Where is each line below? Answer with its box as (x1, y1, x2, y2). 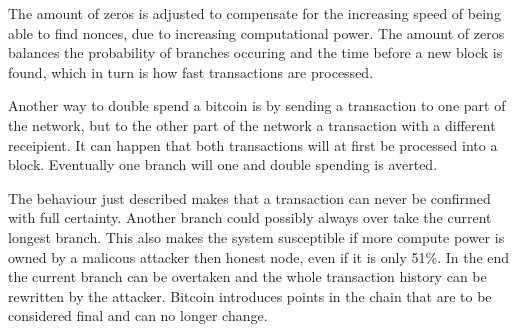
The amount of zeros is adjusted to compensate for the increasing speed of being (8, 3, 501, 23)
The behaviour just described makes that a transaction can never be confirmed (8, 187, 491, 208)
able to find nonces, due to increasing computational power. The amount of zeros (8, 22, 505, 43)
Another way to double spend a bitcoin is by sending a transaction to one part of (8, 95, 506, 116)
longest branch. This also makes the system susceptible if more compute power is (8, 226, 505, 247)
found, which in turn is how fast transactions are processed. (8, 61, 374, 82)
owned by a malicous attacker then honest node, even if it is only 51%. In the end (8, 246, 510, 267)
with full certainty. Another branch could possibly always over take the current (8, 207, 492, 228)
